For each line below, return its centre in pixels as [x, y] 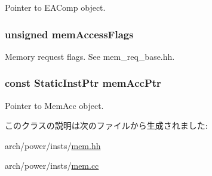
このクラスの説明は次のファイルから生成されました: [106, 125]
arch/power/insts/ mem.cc [52, 166]
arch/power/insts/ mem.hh [53, 145]
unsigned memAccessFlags [69, 34]
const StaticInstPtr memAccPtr [83, 83]
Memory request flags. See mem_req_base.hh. [90, 56]
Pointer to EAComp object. [55, 7]
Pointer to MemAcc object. [54, 105]
